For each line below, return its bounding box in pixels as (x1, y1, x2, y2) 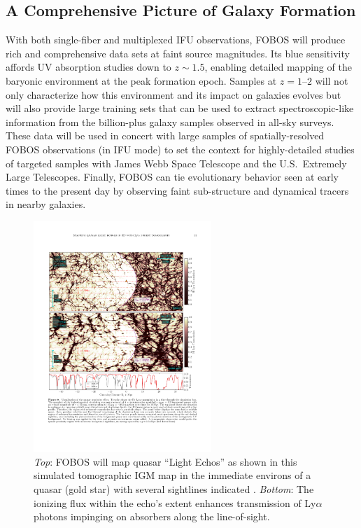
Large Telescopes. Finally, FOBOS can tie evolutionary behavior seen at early (6, 169, 339, 184)
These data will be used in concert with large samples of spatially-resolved (6, 128, 325, 143)
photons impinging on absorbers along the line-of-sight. (34, 509, 270, 524)
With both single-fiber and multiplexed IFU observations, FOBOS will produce (6, 32, 346, 47)
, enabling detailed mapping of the (204, 60, 352, 74)
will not (315, 73, 348, 88)
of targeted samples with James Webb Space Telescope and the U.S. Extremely (6, 155, 347, 170)
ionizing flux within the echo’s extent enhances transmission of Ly (34, 495, 316, 510)
